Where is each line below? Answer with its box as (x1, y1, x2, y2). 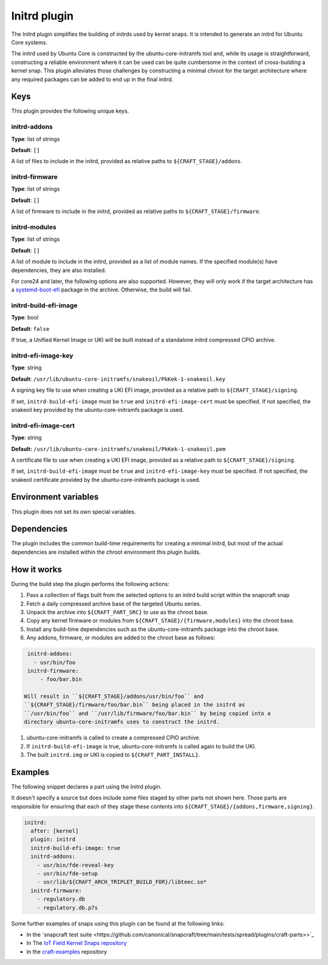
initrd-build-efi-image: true (30, 845, 121, 851)
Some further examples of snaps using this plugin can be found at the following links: (11, 919, 225, 927)
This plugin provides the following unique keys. (11, 107, 129, 115)
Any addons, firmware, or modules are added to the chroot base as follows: (26, 634, 216, 641)
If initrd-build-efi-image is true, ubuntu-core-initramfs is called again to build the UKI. (26, 742, 256, 750)
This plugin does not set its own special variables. (11, 508, 136, 515)
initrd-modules (11, 223, 57, 231)
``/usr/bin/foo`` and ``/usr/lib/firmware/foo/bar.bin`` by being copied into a (24, 709, 271, 717)
